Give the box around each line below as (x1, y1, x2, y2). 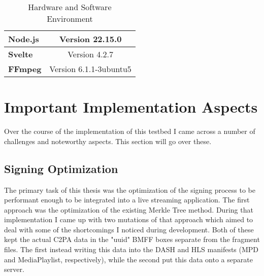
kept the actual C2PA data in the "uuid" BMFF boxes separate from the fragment (4, 234, 260, 245)
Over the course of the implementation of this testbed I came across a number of (4, 126, 255, 136)
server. (4, 264, 24, 274)
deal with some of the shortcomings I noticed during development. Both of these (4, 224, 254, 234)
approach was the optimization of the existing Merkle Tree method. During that (4, 204, 253, 215)
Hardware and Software (28, 1, 112, 13)
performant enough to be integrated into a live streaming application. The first (4, 194, 250, 205)
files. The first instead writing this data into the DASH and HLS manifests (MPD (4, 244, 259, 255)
